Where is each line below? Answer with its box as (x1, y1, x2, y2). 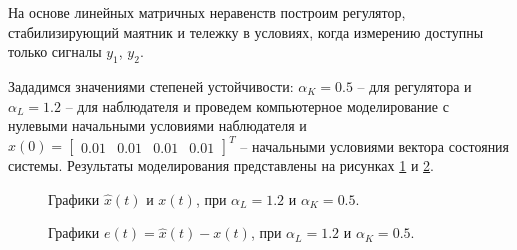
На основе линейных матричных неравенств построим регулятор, (8, 2, 406, 22)
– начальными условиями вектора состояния (240, 135, 510, 156)
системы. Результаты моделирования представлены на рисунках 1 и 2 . (8, 155, 434, 176)
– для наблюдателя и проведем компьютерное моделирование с (65, 95, 449, 116)
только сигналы (8, 41, 102, 62)
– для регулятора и (357, 75, 472, 96)
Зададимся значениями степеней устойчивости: (8, 75, 294, 96)
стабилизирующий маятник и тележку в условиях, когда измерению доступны (8, 21, 484, 42)
